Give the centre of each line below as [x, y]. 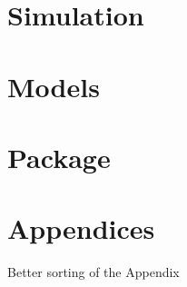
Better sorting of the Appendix [93, 272]
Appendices [81, 228]
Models [54, 86]
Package [59, 157]
